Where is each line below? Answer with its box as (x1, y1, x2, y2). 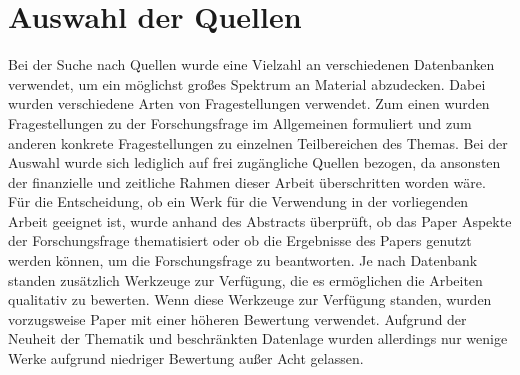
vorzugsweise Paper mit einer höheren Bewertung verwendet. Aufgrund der (8, 308, 467, 329)
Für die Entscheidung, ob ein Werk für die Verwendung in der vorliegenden (8, 191, 469, 212)
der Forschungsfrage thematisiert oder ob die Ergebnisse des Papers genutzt (8, 230, 472, 251)
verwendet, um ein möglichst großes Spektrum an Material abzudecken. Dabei (8, 73, 486, 94)
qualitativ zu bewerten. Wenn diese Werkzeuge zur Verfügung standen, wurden (8, 289, 492, 310)
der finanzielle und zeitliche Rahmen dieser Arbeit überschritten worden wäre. (8, 171, 486, 192)
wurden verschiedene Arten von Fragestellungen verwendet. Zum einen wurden (8, 93, 490, 114)
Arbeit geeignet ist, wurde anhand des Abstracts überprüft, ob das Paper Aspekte (8, 210, 512, 231)
